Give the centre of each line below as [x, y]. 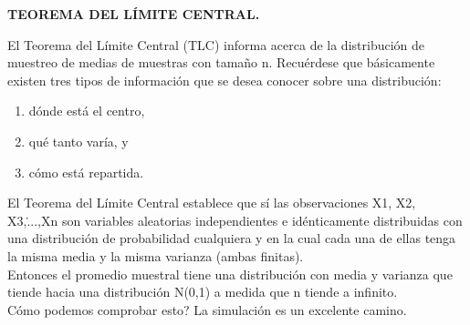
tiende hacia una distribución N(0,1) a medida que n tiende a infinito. [203, 292]
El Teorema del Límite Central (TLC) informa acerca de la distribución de [216, 44]
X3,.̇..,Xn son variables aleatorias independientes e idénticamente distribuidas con [235, 220]
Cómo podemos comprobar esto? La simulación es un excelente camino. [207, 309]
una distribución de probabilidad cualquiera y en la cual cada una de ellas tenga [232, 238]
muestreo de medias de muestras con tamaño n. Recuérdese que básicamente [221, 62]
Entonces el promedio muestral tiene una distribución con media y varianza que [230, 274]
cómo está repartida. [86, 172]
